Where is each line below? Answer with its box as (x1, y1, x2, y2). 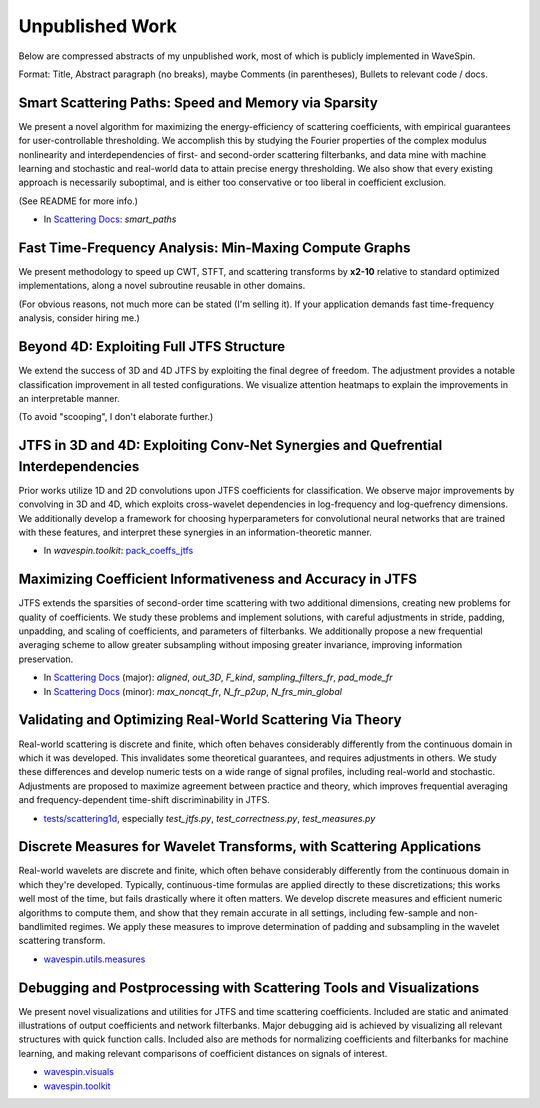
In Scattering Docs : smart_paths (43, 213, 177, 225)
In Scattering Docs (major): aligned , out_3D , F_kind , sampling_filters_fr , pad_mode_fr (43, 671, 394, 684)
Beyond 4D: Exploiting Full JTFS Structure (18, 338, 286, 355)
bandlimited (18, 920, 68, 932)
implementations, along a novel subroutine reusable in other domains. (18, 280, 306, 292)
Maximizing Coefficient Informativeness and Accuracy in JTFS (18, 571, 418, 588)
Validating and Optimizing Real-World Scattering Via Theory (18, 711, 402, 729)
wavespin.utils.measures (43, 953, 146, 965)
